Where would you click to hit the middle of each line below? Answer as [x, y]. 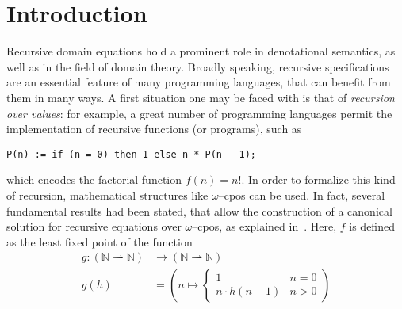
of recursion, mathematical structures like [107, 195]
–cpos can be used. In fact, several [302, 195]
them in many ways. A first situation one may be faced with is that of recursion [201, 97]
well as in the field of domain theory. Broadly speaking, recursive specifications [198, 66]
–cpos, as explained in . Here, [264, 226]
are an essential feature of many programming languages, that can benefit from [199, 82]
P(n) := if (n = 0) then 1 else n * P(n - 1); [131, 154]
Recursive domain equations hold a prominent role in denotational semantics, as [201, 51]
